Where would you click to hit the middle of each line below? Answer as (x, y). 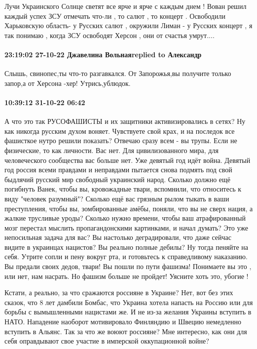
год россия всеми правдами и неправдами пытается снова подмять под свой (118, 170)
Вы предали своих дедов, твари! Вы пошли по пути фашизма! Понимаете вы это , (128, 266)
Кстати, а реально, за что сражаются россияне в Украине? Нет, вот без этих (119, 292)
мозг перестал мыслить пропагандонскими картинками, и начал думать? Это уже (126, 227)
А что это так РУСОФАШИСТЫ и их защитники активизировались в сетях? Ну (125, 121)
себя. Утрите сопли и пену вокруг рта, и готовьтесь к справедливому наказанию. (126, 256)
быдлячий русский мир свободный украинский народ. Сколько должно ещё (118, 179)
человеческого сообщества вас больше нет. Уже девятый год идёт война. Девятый (128, 160)
